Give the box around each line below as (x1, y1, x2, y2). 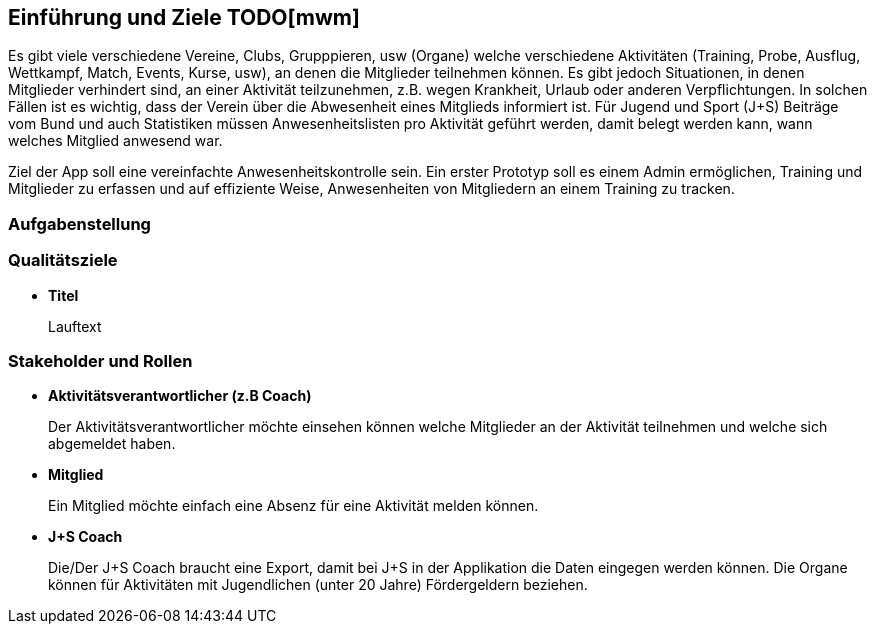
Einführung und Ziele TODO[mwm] (8, 5, 360, 30)
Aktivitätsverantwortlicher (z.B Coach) (48, 387, 312, 405)
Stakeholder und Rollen (8, 350, 193, 371)
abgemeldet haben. (48, 435, 176, 453)
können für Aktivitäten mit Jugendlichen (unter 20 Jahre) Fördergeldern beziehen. (48, 576, 588, 594)
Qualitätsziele (8, 250, 118, 271)
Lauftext (48, 317, 102, 335)
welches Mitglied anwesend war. (8, 132, 223, 150)
